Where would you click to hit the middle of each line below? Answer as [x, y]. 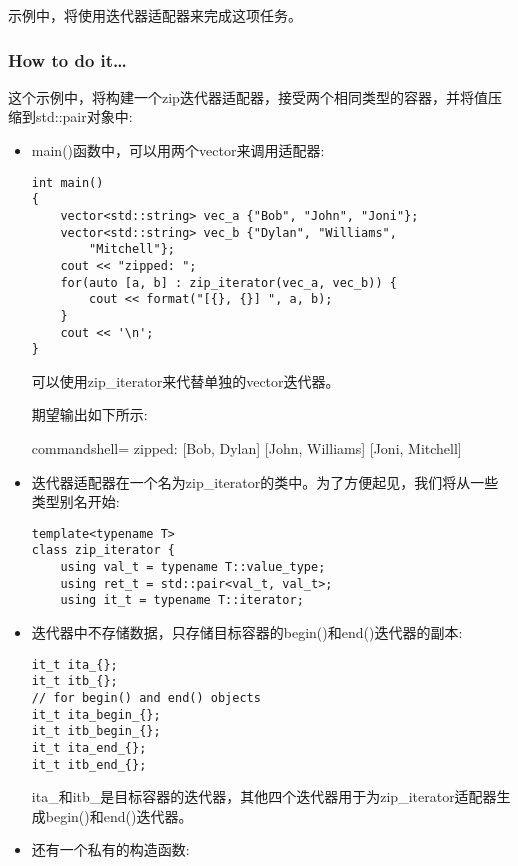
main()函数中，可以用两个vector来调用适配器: [178, 150]
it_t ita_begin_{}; [96, 714]
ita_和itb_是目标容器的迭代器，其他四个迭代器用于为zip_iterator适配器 [264, 796]
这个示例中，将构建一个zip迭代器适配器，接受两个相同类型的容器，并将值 [248, 96]
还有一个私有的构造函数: [110, 849]
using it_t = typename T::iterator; [182, 600]
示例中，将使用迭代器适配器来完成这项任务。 [155, 15]
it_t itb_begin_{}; [96, 731]
